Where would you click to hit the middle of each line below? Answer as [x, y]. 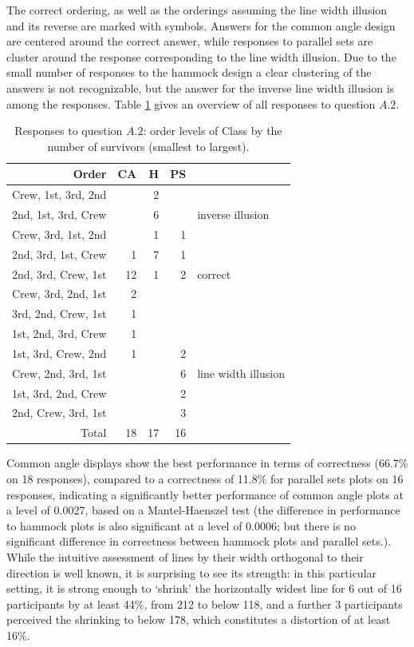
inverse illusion [233, 214]
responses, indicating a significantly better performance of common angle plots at [205, 494]
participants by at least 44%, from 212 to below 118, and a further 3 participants [205, 603]
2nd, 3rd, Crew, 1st [59, 274]
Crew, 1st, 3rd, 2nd [59, 194]
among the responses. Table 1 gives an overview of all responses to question [191, 103]
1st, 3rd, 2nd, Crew [59, 393]
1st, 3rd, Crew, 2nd [59, 353]
